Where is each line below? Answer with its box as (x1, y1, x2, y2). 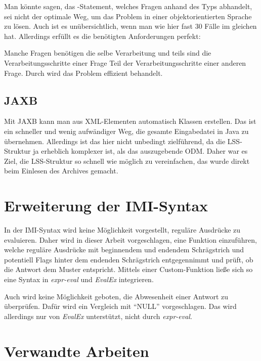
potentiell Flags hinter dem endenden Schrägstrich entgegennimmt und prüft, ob (4, 254, 253, 264)
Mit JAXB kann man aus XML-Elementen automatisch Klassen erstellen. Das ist (4, 116, 256, 126)
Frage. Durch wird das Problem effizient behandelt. (4, 67, 163, 78)
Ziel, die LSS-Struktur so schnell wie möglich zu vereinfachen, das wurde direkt (4, 155, 250, 166)
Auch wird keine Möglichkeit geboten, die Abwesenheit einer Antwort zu (4, 291, 229, 301)
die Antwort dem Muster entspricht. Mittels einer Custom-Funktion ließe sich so (4, 264, 253, 275)
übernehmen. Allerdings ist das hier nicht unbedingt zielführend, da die (4, 136, 226, 146)
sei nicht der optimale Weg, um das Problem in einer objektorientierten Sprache (4, 11, 252, 21)
